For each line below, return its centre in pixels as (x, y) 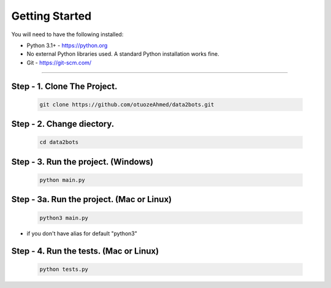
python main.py (62, 180)
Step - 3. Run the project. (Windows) (82, 161)
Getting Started (51, 16)
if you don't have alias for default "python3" (82, 233)
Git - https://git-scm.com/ (59, 63)
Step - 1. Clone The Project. (64, 86)
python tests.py (64, 269)
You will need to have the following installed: (67, 34)
